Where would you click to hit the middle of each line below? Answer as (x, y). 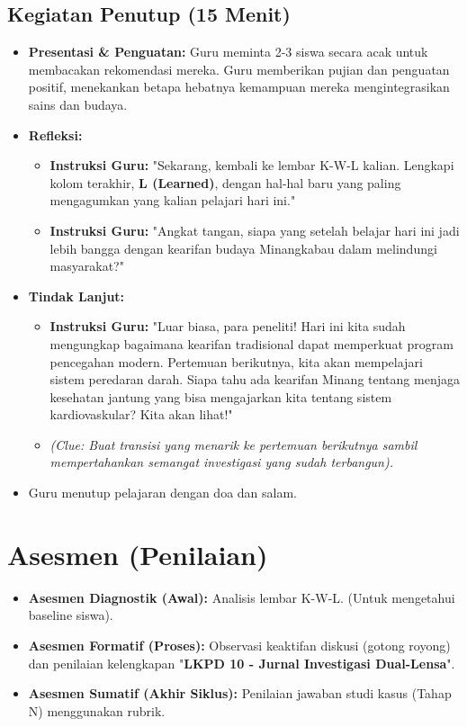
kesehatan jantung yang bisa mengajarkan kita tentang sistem (221, 396)
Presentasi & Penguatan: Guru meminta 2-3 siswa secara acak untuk (228, 52)
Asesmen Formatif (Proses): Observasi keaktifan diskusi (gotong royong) (239, 645)
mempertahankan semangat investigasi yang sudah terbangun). (222, 462)
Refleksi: (55, 135)
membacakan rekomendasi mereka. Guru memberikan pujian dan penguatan (239, 69)
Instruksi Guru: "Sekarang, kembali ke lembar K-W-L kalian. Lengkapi (252, 165)
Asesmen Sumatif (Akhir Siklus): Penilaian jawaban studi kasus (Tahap (240, 693)
